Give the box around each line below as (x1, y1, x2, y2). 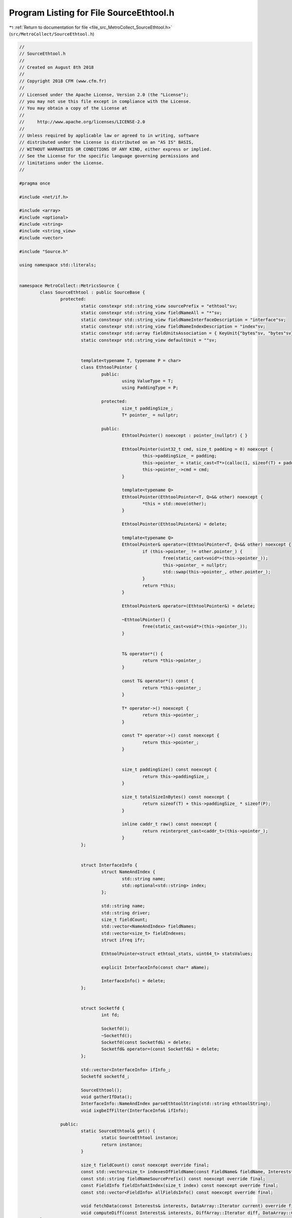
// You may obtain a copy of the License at (19, 105, 128, 111)
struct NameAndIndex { (101, 869, 156, 875)
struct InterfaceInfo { (80, 862, 138, 868)
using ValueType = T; (122, 378, 174, 384)
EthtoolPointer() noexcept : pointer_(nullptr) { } (122, 433, 248, 438)
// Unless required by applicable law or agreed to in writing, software (19, 133, 199, 138)
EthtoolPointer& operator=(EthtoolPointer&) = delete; (122, 603, 255, 609)
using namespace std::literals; (19, 262, 97, 268)
